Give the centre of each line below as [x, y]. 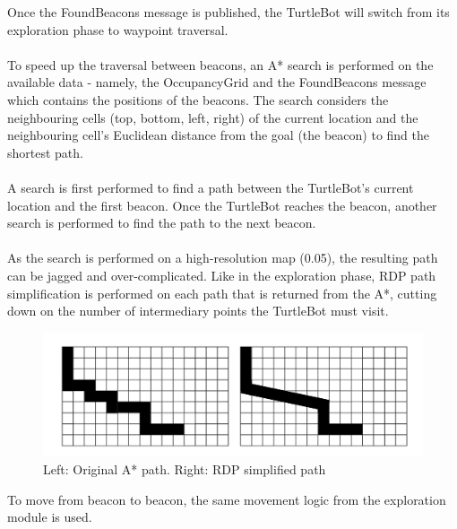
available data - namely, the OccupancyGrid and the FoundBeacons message [217, 82]
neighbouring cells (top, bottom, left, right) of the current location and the [213, 117]
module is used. [50, 517]
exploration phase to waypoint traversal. [118, 29]
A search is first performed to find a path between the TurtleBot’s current [211, 187]
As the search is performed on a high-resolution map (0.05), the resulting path [223, 258]
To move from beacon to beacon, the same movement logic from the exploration [227, 499]
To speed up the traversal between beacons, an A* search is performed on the [220, 64]
